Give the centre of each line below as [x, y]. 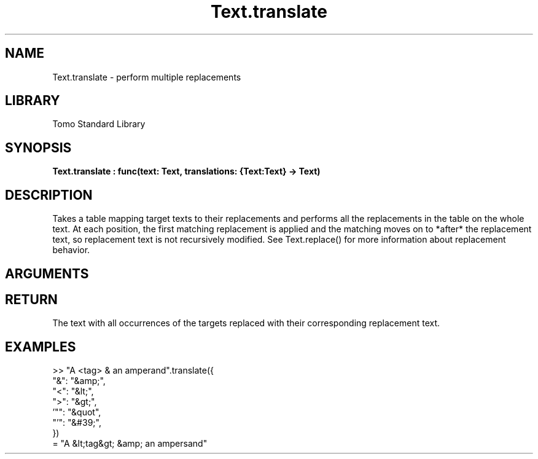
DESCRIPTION [49, 195]
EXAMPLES [41, 347]
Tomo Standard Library [99, 124]
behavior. [71, 250]
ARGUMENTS [47, 273]
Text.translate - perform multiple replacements [147, 77]
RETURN [31, 299]
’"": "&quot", [77, 412]
